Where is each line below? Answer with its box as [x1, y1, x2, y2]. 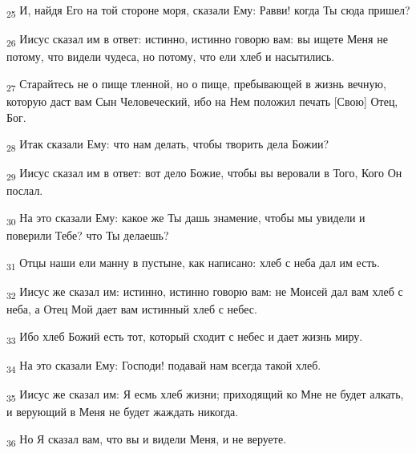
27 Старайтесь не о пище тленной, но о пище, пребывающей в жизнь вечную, [6, 75, 386, 94]
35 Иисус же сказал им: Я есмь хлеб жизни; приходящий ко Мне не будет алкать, [6, 385, 404, 404]
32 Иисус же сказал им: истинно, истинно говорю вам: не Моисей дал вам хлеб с [6, 282, 403, 301]
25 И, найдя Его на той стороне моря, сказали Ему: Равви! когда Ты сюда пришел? [6, 2, 410, 20]
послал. [6, 182, 43, 199]
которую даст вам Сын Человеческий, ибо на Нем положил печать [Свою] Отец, [6, 92, 398, 109]
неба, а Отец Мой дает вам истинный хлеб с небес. [6, 300, 257, 317]
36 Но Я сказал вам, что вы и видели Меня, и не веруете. [6, 430, 287, 449]
